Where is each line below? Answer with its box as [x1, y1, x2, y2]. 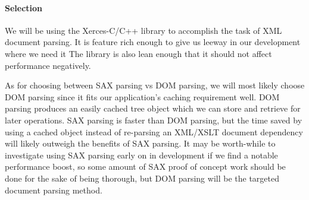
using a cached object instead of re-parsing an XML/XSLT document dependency [5, 125, 303, 138]
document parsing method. [5, 183, 102, 196]
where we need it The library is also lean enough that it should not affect [5, 47, 272, 59]
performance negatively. [5, 59, 91, 71]
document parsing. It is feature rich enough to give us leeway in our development [5, 36, 301, 48]
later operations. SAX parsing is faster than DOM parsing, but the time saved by [5, 113, 302, 126]
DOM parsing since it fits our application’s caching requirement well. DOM [5, 90, 280, 103]
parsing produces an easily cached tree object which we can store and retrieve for [5, 102, 301, 115]
